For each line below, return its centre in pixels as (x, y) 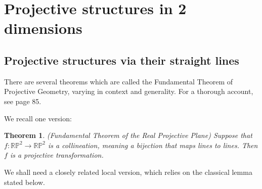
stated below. (25, 182)
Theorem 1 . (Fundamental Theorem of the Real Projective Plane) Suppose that (128, 135)
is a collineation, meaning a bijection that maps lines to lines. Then (153, 145)
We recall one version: (38, 118)
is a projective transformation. (57, 155)
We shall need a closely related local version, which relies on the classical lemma (128, 172)
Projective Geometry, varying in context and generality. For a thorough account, (129, 91)
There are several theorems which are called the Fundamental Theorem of (119, 81)
